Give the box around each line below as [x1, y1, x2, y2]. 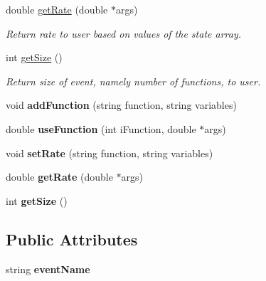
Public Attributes [6, 228, 138, 250]
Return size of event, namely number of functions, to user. [6, 73, 261, 88]
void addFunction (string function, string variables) [6, 97, 237, 112]
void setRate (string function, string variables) [6, 145, 213, 160]
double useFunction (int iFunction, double [6, 121, 196, 136]
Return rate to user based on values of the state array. [6, 26, 242, 41]
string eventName [6, 261, 90, 276]
